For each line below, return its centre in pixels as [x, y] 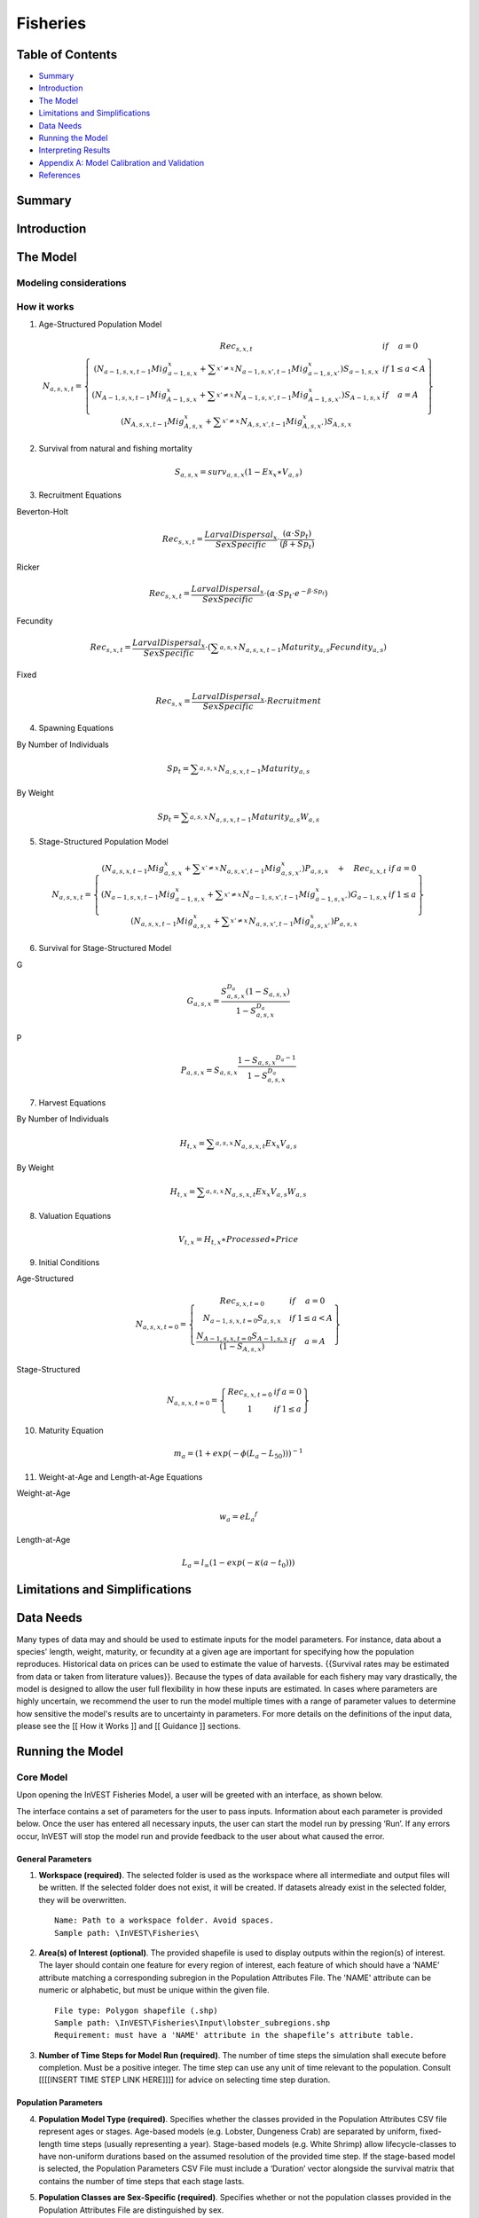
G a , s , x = [203, 1002]
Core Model [42, 1777]
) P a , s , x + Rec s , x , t [344, 869]
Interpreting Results [75, 150]
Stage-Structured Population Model [103, 841]
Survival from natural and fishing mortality [115, 449]
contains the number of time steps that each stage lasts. [141, 2181]
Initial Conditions [69, 1262]
